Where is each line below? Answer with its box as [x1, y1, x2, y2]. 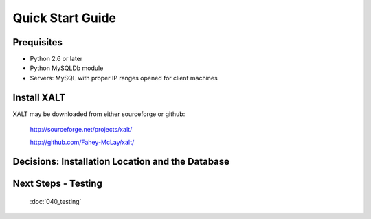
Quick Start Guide [12, 10, 117, 25]
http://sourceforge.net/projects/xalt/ [30, 126, 133, 134]
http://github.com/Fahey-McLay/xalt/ [30, 138, 135, 146]
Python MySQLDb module [30, 64, 104, 72]
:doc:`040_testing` [30, 197, 82, 205]
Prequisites [12, 36, 63, 48]
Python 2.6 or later [30, 55, 83, 63]
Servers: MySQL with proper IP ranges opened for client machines [30, 73, 218, 82]
